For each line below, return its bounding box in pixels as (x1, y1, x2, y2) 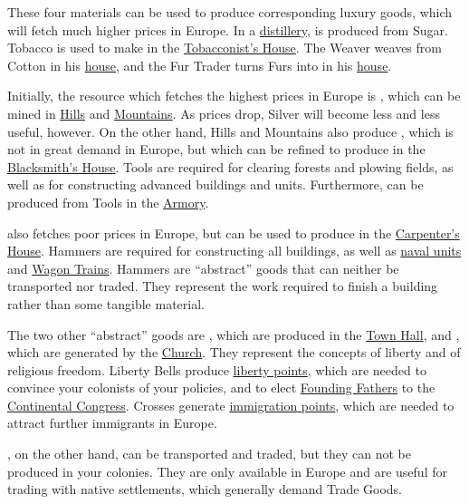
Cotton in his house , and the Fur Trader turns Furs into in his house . (7, 55, 392, 74)
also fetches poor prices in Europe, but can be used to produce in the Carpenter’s (7, 223, 460, 242)
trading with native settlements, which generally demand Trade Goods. (7, 480, 403, 499)
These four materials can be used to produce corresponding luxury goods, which (7, 3, 453, 21)
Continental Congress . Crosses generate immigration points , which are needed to (7, 395, 455, 414)
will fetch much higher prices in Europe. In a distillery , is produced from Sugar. (7, 20, 448, 39)
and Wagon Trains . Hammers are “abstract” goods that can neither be (7, 258, 399, 277)
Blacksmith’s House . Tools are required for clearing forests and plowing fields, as (7, 157, 454, 176)
